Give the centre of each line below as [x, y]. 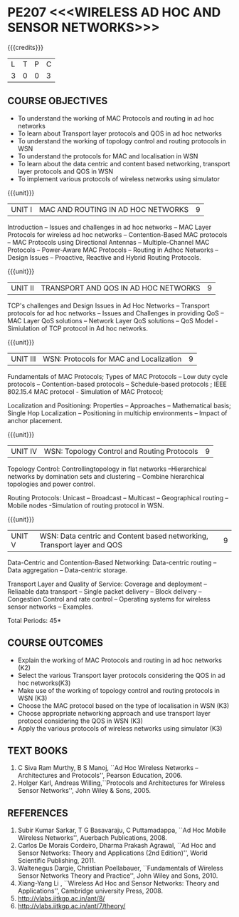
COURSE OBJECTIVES [58, 101]
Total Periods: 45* [34, 620]
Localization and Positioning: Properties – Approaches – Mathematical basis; [119, 405]
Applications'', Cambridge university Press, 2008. [90, 891]
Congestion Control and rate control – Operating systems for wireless [109, 599]
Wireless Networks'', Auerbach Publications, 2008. [92, 838]
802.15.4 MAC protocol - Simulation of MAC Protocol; [85, 391]
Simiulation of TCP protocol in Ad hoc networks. [78, 328]
